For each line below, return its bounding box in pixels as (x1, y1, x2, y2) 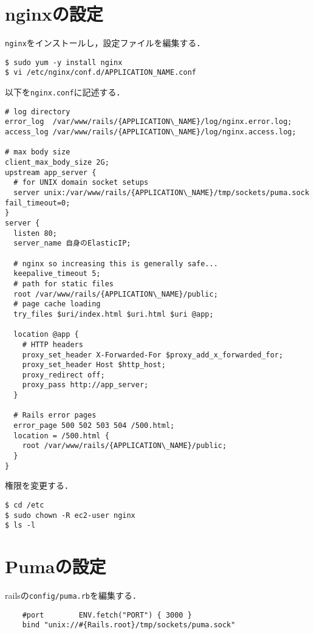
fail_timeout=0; (5, 198, 70, 207)
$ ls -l (5, 521, 36, 530)
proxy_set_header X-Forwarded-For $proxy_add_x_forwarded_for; (22, 350, 284, 359)
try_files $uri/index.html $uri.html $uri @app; (13, 309, 214, 319)
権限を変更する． (5, 479, 73, 492)
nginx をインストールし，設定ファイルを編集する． (5, 36, 205, 49)
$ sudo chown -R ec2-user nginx (5, 511, 135, 520)
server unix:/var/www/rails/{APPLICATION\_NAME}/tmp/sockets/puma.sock (13, 188, 310, 197)
